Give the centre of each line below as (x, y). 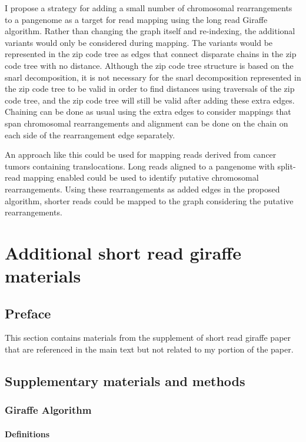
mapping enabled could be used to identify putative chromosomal (141, 177)
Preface (28, 313)
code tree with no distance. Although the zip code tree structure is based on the (149, 65)
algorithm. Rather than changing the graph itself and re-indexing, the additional (150, 31)
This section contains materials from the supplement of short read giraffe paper (148, 338)
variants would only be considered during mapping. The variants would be (139, 42)
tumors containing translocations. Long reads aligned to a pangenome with (140, 166)
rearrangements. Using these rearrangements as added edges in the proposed (142, 189)
